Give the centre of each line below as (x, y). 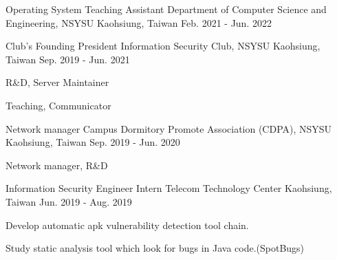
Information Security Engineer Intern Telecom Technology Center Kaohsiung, (169, 188)
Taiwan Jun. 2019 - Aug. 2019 (69, 201)
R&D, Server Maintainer (57, 82)
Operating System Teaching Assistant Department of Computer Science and (166, 9)
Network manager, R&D (57, 165)
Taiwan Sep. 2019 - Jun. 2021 (68, 59)
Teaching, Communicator (58, 105)
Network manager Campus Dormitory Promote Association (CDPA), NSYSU (169, 128)
